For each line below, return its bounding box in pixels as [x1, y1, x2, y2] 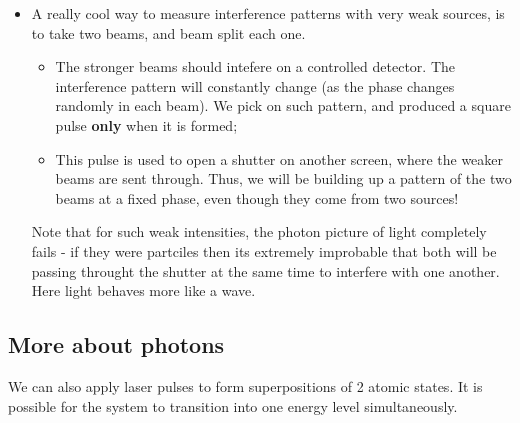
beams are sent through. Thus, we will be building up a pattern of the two [55, 168, 512, 189]
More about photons [8, 329, 225, 360]
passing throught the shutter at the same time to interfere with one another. [31, 260, 500, 281]
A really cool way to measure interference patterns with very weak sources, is [31, 3, 505, 23]
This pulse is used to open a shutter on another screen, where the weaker [55, 148, 504, 169]
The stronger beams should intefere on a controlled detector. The [55, 56, 455, 77]
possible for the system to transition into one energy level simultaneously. [8, 395, 458, 416]
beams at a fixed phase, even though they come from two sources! [55, 187, 459, 208]
